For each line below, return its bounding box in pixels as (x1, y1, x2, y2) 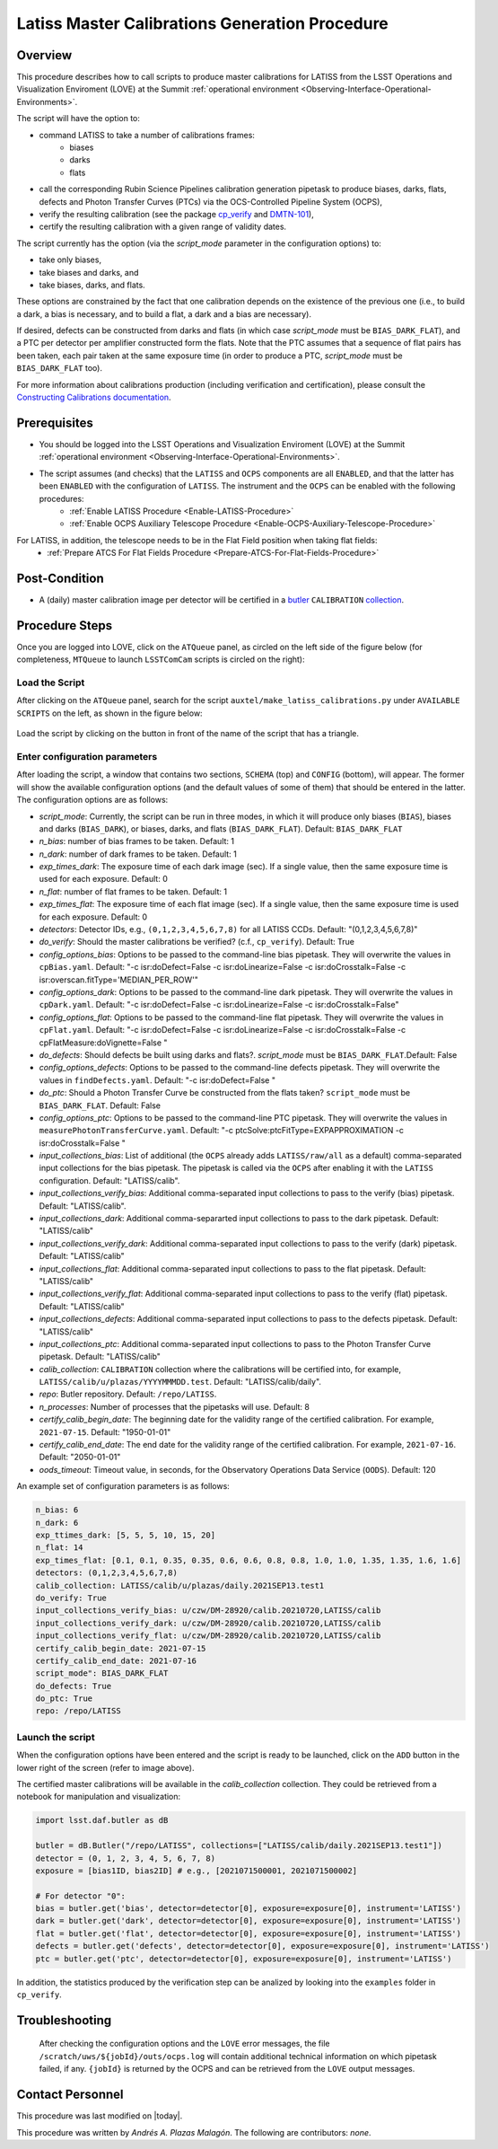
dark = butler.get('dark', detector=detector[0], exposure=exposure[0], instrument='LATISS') (35, 1916, 462, 1926)
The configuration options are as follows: (16, 795, 169, 806)
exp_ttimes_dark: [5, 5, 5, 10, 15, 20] (35, 1529, 215, 1540)
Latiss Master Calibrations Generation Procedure (16, 13, 389, 33)
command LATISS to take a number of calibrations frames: (39, 129, 256, 140)
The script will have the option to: (16, 113, 141, 124)
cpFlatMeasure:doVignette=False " (39, 1037, 168, 1048)
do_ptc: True (35, 1694, 93, 1704)
